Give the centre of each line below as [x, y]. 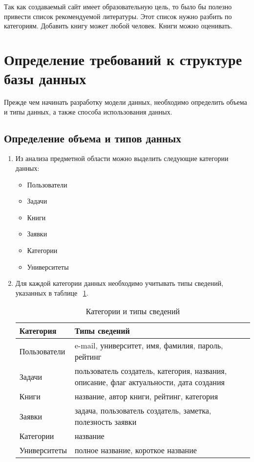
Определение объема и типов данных [93, 138]
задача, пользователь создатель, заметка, [143, 411]
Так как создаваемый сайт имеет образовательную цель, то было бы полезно [118, 6]
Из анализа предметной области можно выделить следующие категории [122, 158]
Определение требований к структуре [123, 59]
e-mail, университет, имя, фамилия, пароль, [149, 346]
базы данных [45, 79]
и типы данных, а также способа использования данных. [88, 111]
